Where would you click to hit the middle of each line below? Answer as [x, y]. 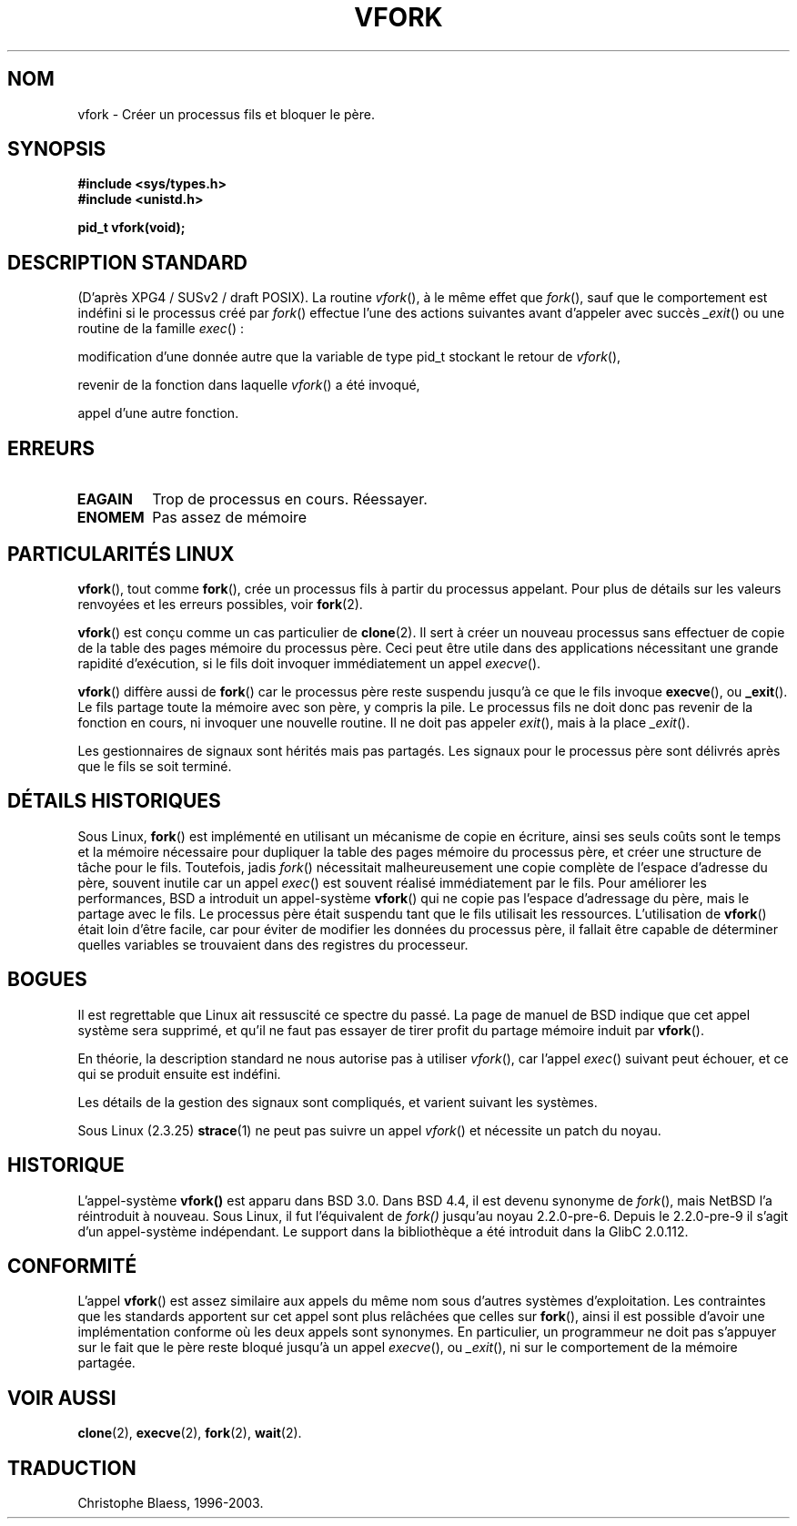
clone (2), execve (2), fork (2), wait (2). [190, 1433]
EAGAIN [105, 499]
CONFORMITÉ [72, 1266]
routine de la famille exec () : [161, 329]
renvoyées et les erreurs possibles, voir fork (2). [220, 604]
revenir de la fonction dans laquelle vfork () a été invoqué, [249, 385]
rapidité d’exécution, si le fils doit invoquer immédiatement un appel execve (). [309, 663]
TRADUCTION [72, 1468]
